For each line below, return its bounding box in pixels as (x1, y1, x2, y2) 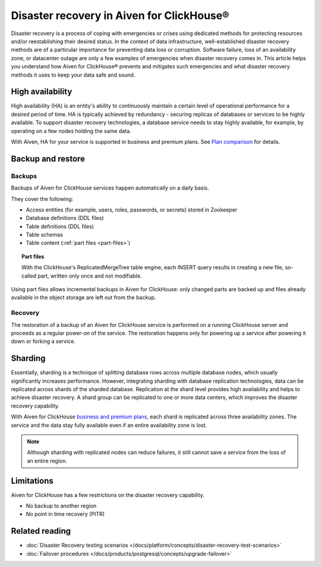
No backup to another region (26, 502, 97, 509)
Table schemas (26, 231, 64, 238)
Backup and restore (11, 153, 86, 163)
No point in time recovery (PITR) (26, 511, 105, 518)
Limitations (11, 475, 53, 486)
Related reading (11, 526, 71, 536)
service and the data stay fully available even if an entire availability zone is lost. (11, 421, 207, 429)
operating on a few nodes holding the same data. (11, 127, 131, 134)
